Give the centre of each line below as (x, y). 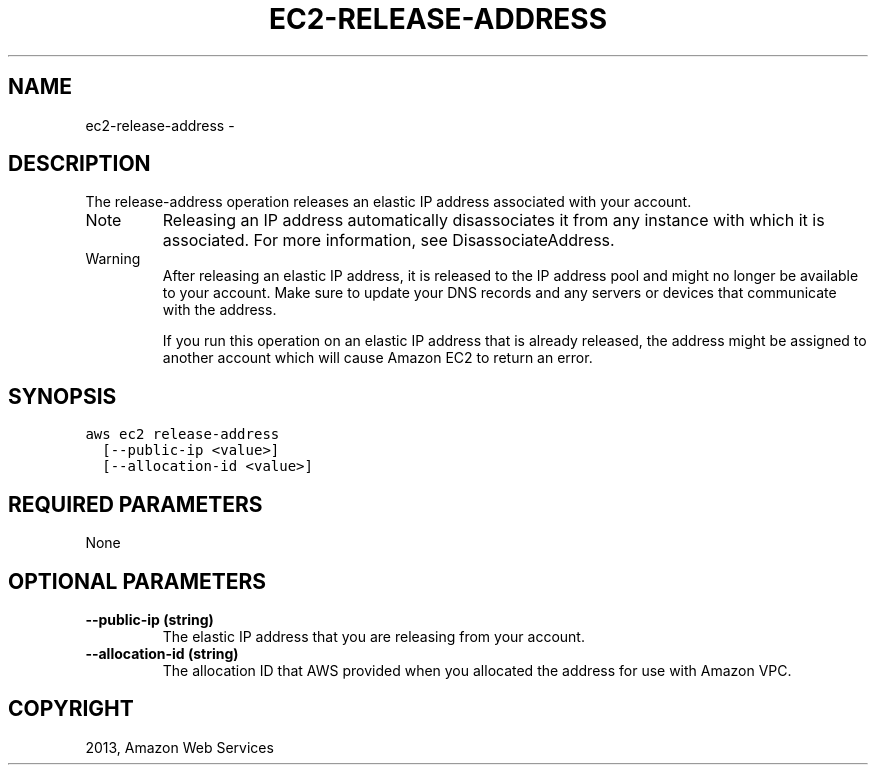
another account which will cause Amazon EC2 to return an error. (377, 358)
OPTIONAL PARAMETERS (137, 581)
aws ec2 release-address (182, 434)
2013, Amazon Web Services (179, 747)
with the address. (219, 310)
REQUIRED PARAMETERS (135, 504)
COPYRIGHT (71, 709)
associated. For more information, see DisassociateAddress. (388, 240)
